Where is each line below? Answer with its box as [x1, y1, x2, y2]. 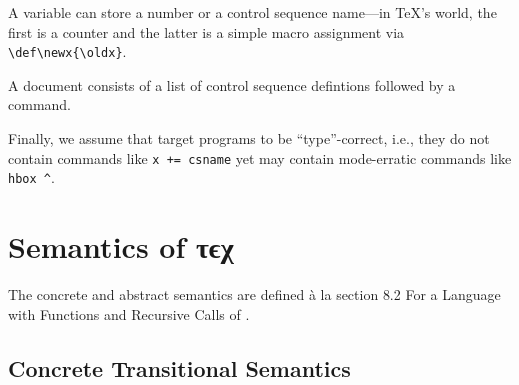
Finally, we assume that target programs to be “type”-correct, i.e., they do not [8, 128, 490, 149]
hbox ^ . [8, 167, 55, 188]
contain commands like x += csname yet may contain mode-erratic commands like [8, 147, 512, 168]
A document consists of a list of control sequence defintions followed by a [8, 74, 456, 95]
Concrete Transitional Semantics [8, 352, 351, 383]
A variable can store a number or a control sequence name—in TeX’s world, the [8, 2, 497, 22]
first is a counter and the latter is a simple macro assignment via [8, 21, 405, 42]
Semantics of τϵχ [8, 226, 234, 267]
